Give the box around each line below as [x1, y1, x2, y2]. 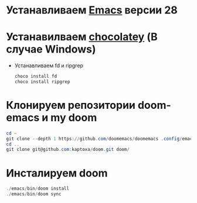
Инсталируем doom [6, 166, 108, 180]
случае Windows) [6, 43, 96, 56]
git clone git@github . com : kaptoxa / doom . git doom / [6, 147, 130, 153]
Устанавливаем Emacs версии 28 [6, 4, 178, 17]
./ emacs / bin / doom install [6, 185, 69, 192]
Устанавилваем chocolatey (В [6, 30, 158, 44]
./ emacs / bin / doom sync [6, 191, 62, 197]
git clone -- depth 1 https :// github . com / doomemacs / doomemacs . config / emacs [6, 136, 195, 142]
